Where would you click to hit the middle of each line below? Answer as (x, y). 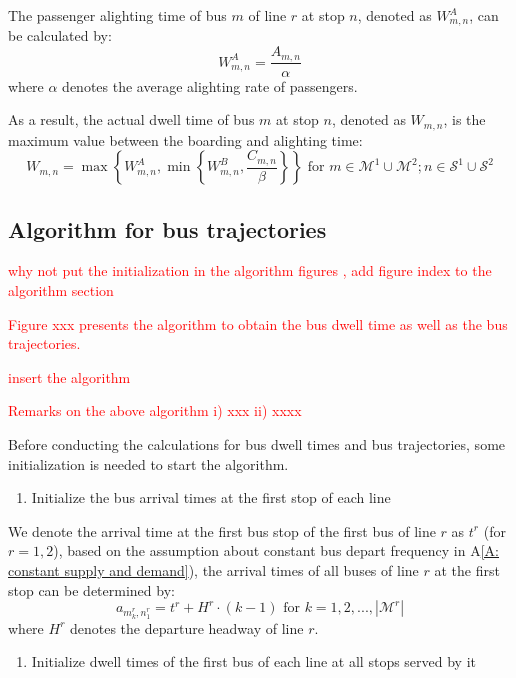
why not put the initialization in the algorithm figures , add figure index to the (250, 270)
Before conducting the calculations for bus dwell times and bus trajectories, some (257, 443)
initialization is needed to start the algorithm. (148, 463)
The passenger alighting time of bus (117, 15)
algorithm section (61, 289)
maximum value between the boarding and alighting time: (185, 139)
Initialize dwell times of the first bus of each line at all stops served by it (254, 661)
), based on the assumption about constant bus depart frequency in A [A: (276, 550)
